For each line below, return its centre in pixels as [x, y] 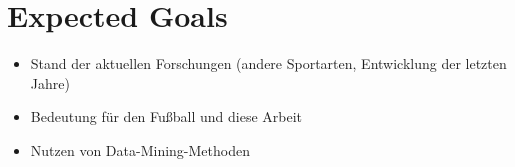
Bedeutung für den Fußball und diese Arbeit [166, 116]
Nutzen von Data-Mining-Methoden [140, 149]
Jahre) [50, 82]
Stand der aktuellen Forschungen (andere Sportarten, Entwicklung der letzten [268, 63]
